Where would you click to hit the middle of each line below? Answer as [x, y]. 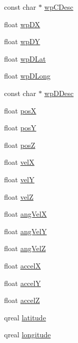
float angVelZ [25, 248]
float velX [19, 162]
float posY [20, 128]
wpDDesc [59, 93]
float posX [20, 110]
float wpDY [22, 41]
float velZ [19, 196]
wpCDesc [59, 7]
